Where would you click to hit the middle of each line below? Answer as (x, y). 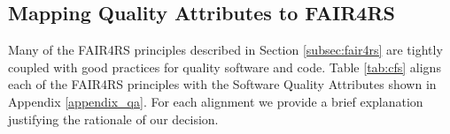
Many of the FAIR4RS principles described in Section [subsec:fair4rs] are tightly (225, 50)
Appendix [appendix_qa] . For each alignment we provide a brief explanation (216, 101)
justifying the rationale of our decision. (113, 119)
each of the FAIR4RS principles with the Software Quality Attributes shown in (222, 84)
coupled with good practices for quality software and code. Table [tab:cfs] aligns (225, 67)
